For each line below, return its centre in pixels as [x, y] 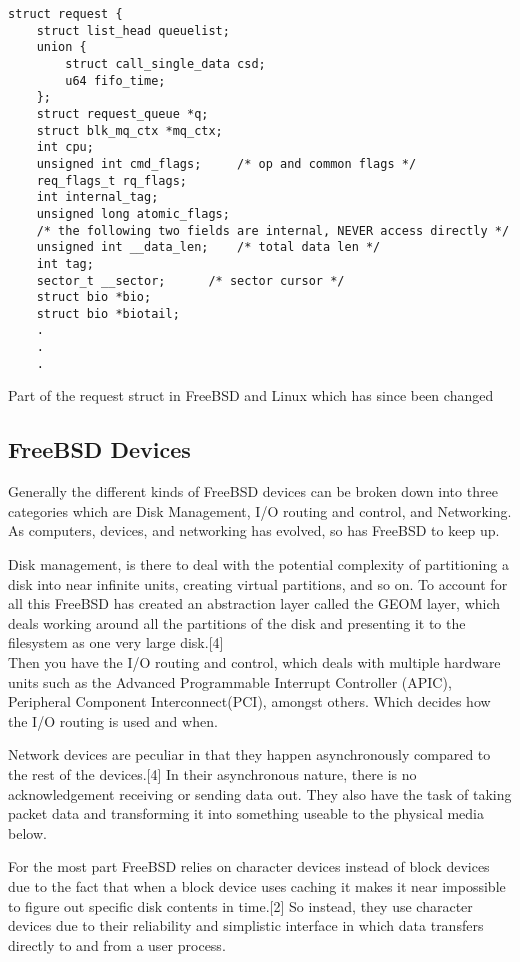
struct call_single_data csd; [165, 63]
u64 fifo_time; [115, 80]
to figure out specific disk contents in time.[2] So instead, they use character [240, 905]
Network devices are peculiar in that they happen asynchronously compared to [249, 754]
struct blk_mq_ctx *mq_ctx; [129, 130]
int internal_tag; [97, 197]
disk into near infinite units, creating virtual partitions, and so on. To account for [258, 583]
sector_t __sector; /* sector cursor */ [190, 280]
